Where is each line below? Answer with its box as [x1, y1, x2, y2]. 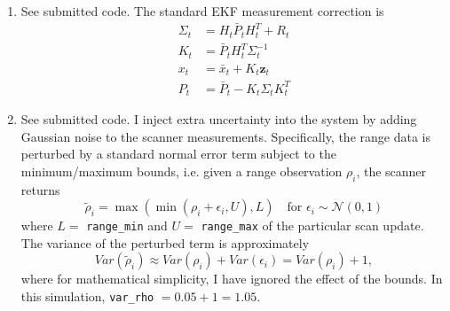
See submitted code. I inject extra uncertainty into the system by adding [20, 110, 417, 128]
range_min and [86, 216, 168, 235]
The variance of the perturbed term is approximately [20, 233, 310, 252]
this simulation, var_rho [20, 287, 154, 306]
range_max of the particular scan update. [201, 216, 424, 235]
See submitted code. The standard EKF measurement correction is [20, 2, 384, 19]
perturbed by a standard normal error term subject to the [20, 144, 336, 163]
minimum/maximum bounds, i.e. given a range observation [20, 161, 343, 180]
